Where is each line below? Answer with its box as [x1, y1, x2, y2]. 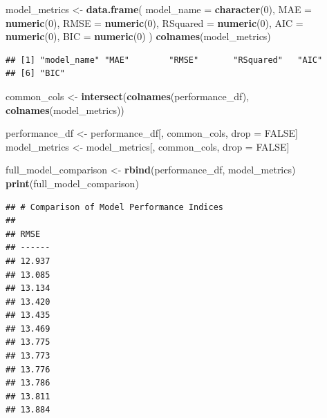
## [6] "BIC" [6, 68, 65, 79]
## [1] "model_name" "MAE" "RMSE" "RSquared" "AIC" [6, 55, 323, 65]
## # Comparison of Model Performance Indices [6, 202, 223, 212]
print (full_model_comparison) [6, 175, 139, 190]
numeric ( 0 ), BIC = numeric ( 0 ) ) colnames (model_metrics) [6, 29, 271, 44]
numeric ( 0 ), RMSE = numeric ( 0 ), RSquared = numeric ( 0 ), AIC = [6, 15, 303, 30]
